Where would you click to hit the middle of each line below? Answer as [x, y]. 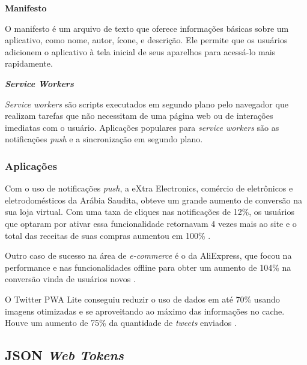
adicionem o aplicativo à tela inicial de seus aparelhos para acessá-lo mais [140, 51]
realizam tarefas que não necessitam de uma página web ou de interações [139, 116]
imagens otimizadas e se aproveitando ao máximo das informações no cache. [145, 311]
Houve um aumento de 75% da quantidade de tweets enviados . [121, 323]
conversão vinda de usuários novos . [70, 279]
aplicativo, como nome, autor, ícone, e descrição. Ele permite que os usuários [146, 40]
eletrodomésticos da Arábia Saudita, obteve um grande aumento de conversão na [154, 200]
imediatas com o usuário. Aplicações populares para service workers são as [142, 127]
